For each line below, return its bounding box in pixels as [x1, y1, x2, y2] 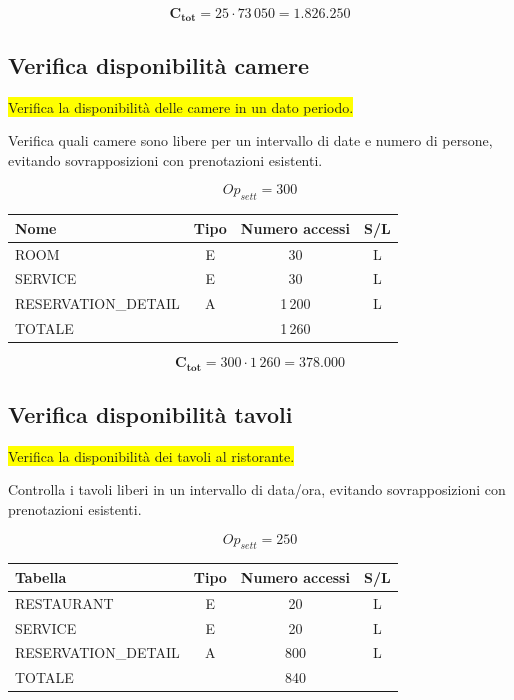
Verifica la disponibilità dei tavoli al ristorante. [8, 445, 295, 466]
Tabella [15, 566, 67, 587]
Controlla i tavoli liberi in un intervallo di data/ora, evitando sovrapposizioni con [8, 479, 506, 500]
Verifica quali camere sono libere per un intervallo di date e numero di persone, [8, 130, 493, 151]
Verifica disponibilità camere [8, 49, 310, 80]
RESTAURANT [15, 592, 114, 613]
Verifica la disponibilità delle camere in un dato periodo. [8, 96, 354, 117]
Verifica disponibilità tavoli [8, 399, 293, 430]
